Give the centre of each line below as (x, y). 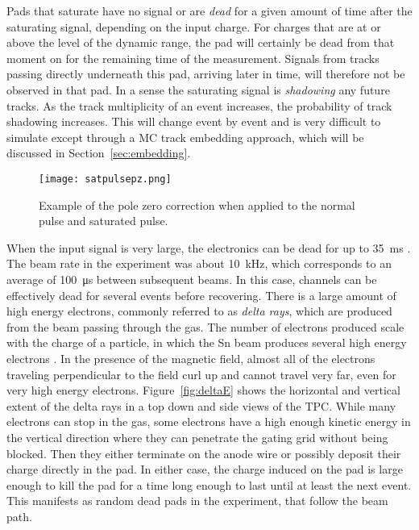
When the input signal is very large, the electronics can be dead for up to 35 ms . (209, 247)
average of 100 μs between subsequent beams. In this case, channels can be (192, 279)
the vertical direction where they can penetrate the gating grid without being (197, 437)
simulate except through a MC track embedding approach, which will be (185, 137)
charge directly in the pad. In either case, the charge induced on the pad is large (205, 469)
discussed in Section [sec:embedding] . (99, 153)
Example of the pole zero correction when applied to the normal (197, 204)
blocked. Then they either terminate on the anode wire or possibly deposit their (204, 453)
